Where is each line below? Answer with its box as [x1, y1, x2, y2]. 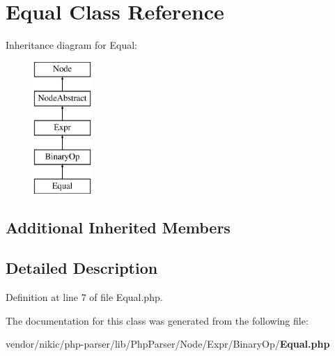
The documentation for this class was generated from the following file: [6, 313, 309, 327]
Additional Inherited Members [6, 216, 231, 238]
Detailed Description [6, 257, 158, 279]
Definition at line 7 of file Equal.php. [6, 290, 163, 304]
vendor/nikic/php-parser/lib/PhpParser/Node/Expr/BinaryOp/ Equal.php [6, 336, 330, 351]
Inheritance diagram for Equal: [6, 38, 137, 52]
